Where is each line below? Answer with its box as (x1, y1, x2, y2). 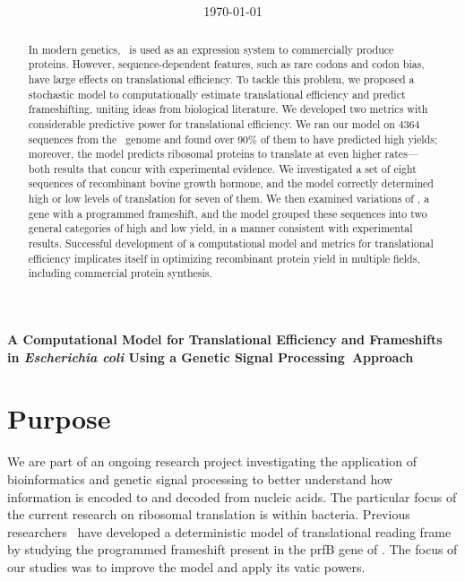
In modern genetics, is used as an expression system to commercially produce (28, 41, 394, 56)
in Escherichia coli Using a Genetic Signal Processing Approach (7, 347, 414, 366)
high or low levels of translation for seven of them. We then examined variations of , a (28, 191, 430, 206)
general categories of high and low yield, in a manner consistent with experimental (28, 221, 413, 236)
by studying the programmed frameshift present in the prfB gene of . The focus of (7, 540, 458, 559)
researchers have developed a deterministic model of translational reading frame (7, 522, 452, 541)
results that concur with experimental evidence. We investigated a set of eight (53, 161, 417, 176)
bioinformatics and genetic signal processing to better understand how (7, 469, 392, 488)
